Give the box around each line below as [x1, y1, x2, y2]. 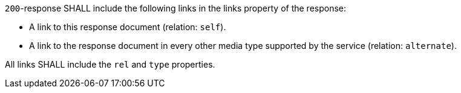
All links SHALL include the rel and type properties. [5, 59, 215, 69]
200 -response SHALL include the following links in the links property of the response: [5, 3, 347, 13]
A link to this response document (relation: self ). [29, 22, 226, 32]
